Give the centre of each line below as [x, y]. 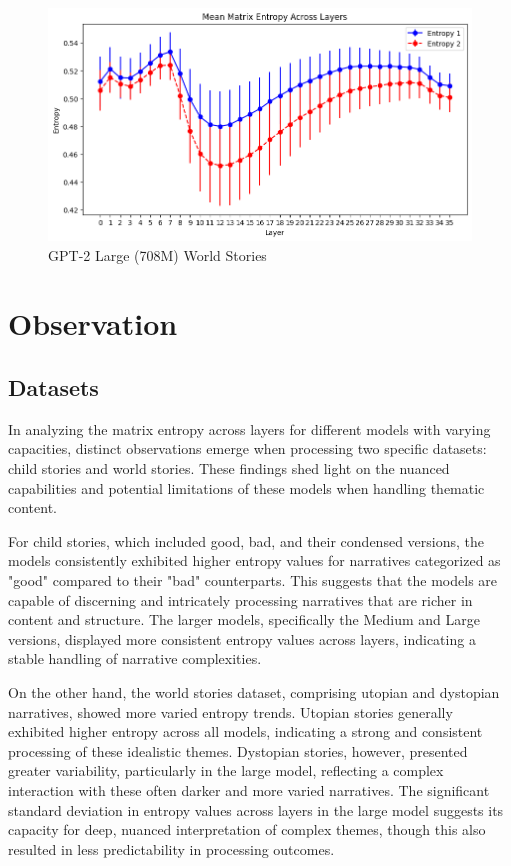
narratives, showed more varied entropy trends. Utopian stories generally [230, 711]
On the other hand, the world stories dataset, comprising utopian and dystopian [254, 691]
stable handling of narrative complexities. [135, 658]
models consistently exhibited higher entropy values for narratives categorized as [254, 560]
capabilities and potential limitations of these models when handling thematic [246, 487]
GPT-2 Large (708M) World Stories [157, 254]
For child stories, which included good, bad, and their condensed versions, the [246, 540]
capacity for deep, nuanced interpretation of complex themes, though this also [247, 829]
